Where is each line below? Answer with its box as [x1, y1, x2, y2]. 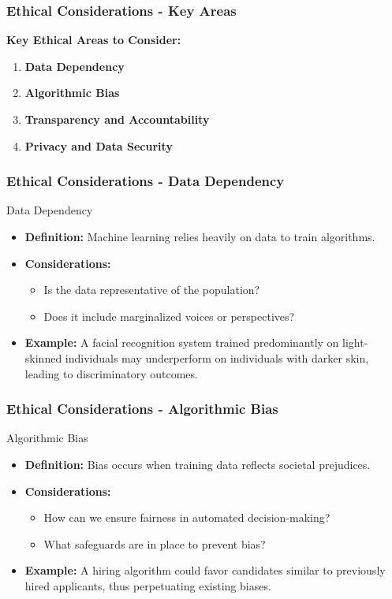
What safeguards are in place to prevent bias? [43, 535, 266, 552]
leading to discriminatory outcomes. [24, 365, 198, 381]
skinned [24, 349, 62, 366]
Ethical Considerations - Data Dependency [6, 171, 285, 191]
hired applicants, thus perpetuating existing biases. [24, 577, 271, 593]
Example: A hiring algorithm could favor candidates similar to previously [24, 562, 386, 579]
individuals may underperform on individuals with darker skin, [65, 349, 369, 366]
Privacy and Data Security [24, 137, 173, 154]
